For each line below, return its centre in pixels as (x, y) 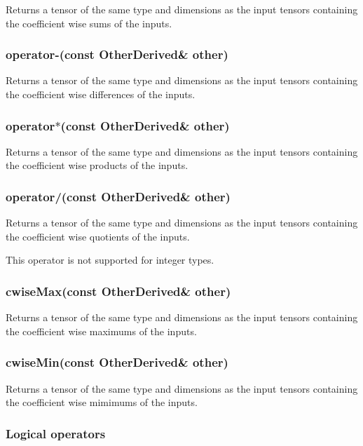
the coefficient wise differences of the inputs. (101, 94)
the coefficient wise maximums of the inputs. (101, 331)
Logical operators (56, 433)
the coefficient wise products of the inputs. (97, 165)
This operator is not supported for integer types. (110, 260)
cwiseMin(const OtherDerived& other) (117, 362)
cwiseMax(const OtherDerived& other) (118, 291)
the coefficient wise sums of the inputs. (89, 23)
